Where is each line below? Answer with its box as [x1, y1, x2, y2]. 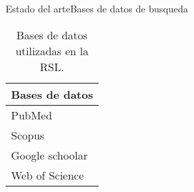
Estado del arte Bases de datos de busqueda [6, 1, 188, 15]
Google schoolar [11, 146, 88, 163]
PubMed [11, 106, 52, 123]
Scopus [11, 126, 45, 143]
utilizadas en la [15, 42, 89, 59]
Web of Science [11, 166, 84, 183]
